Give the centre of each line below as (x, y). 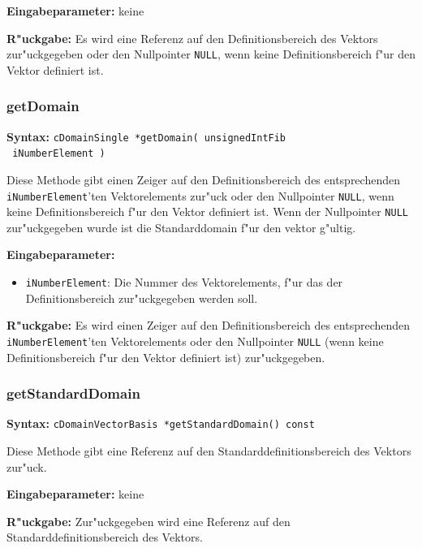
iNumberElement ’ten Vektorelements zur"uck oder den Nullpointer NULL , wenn (200, 195)
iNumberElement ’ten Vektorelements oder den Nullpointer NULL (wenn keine (195, 341)
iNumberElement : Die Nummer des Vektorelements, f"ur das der (184, 282)
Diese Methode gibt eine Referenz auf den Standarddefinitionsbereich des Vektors (209, 451)
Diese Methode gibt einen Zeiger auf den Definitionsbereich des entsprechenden (203, 179)
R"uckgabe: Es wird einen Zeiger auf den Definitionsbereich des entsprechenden (209, 325)
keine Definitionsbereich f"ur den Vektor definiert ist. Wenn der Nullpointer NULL (207, 211)
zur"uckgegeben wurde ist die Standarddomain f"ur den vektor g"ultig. (181, 227)
